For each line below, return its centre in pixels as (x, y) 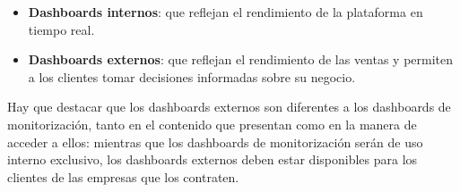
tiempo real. (61, 29)
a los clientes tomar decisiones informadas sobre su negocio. (192, 76)
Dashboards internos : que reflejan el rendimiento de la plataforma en (226, 12)
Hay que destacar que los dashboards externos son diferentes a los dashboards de (229, 107)
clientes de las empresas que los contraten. (123, 176)
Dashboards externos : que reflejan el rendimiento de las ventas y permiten (241, 59)
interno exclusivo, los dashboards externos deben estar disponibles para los (213, 159)
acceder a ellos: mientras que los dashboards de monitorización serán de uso (215, 142)
